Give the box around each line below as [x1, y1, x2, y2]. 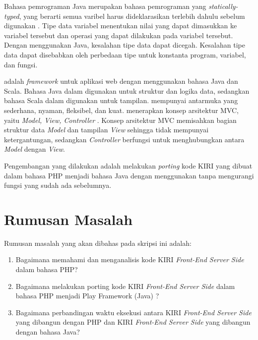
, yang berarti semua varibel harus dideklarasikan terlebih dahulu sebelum [19, 10, 245, 21]
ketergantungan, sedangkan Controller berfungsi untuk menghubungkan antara [4, 134, 245, 144]
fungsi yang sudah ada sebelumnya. [4, 180, 112, 190]
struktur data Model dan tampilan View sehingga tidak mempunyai [4, 124, 209, 135]
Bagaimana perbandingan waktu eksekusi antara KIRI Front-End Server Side [15, 307, 252, 317]
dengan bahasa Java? [15, 326, 80, 337]
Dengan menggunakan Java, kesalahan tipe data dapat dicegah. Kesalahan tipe [4, 40, 245, 50]
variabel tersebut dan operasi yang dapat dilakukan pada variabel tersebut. [4, 30, 233, 40]
